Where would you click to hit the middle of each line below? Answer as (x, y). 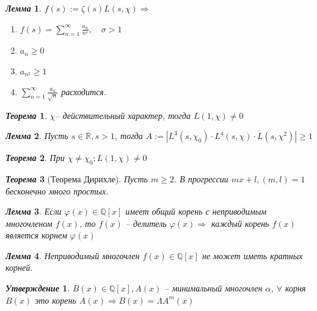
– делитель (146, 223)
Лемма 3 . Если (34, 211)
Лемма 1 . (24, 8)
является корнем (36, 235)
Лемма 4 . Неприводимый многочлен (73, 255)
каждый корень (240, 223)
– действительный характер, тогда (123, 115)
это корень (56, 300)
